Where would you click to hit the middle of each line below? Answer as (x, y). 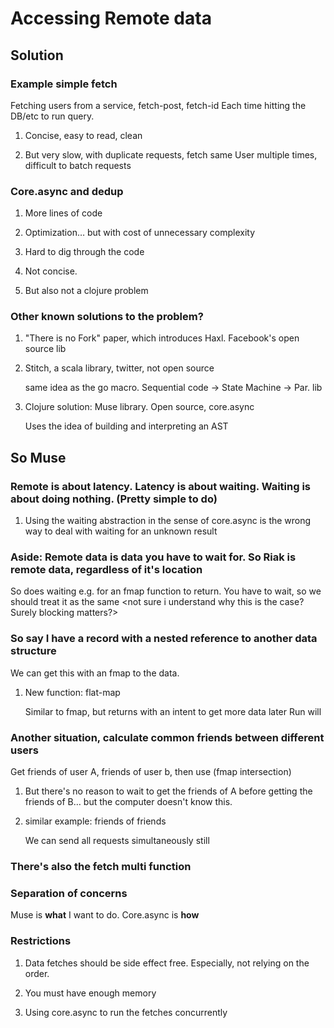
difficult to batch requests (78, 165)
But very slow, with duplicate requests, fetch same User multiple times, (171, 154)
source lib (45, 349)
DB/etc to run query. (52, 116)
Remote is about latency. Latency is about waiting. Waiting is (161, 486)
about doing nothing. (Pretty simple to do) (114, 499)
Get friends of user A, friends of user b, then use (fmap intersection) (151, 772)
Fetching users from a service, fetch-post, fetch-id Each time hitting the (158, 105)
